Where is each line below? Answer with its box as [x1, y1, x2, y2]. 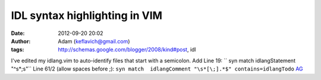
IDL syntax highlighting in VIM [11, 9, 163, 22]
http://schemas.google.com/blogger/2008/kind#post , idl [58, 46, 196, 53]
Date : [11, 30, 25, 37]
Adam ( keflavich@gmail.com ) [58, 37, 130, 44]
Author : [11, 37, 31, 44]
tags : [11, 46, 24, 53]
